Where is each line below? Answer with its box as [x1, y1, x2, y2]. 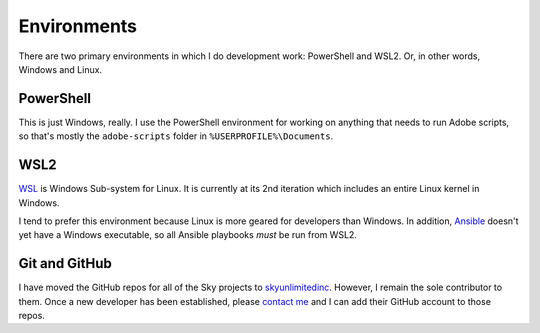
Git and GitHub [18, 255, 112, 272]
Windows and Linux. [18, 63, 103, 75]
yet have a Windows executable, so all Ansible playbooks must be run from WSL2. [18, 229, 357, 241]
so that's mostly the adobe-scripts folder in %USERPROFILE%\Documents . [18, 130, 334, 142]
